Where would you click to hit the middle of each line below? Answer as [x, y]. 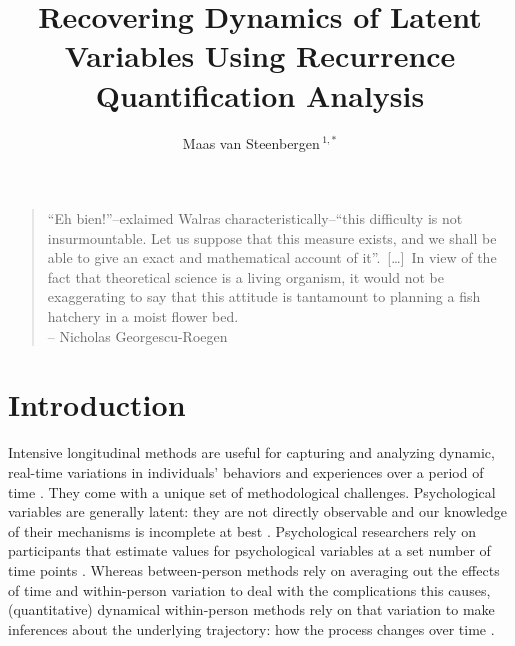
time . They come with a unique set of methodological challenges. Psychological [252, 491]
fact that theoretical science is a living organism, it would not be [245, 276]
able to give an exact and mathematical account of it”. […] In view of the [272, 257]
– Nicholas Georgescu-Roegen [137, 335]
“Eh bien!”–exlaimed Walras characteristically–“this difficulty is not [255, 218]
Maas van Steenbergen [251, 142]
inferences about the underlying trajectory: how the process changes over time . [251, 628]
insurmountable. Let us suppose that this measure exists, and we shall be [272, 237]
